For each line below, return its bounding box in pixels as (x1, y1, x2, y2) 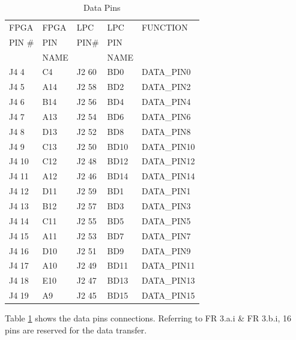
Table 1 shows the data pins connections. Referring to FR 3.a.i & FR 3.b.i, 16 (5, 312, 291, 324)
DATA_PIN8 (141, 125, 191, 137)
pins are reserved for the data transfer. (5, 323, 147, 336)
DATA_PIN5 (141, 214, 191, 227)
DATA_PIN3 (141, 199, 191, 212)
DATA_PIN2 (141, 80, 191, 93)
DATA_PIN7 (141, 229, 191, 242)
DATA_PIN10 (141, 140, 195, 152)
